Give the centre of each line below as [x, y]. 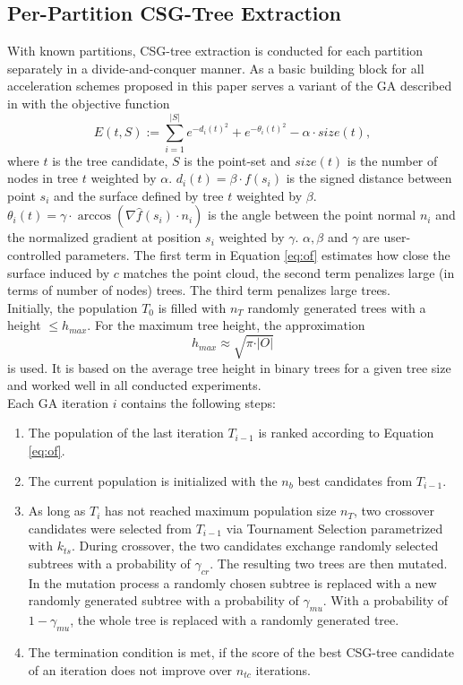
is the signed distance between [369, 178]
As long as [57, 511]
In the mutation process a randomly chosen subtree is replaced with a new [232, 582]
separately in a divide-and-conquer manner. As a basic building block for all [216, 68]
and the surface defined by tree [138, 195]
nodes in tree [43, 178]
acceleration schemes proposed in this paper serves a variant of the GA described [230, 86]
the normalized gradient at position [104, 237]
